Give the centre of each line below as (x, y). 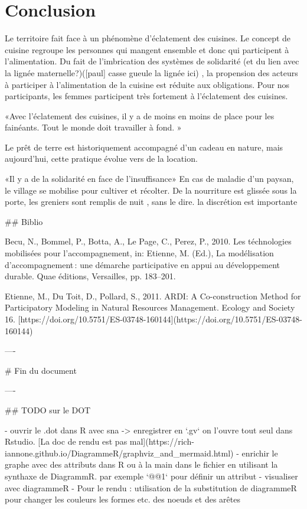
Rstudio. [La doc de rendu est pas (66, 441)
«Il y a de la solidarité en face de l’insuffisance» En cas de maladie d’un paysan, (149, 179)
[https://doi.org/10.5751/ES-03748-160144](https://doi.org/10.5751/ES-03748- (160, 319)
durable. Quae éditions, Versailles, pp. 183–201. (90, 276)
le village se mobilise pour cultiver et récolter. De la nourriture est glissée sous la (151, 190)
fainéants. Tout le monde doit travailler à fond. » (93, 127)
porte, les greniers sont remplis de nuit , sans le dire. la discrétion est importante (151, 202)
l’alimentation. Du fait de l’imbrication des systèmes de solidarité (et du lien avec (152, 61)
